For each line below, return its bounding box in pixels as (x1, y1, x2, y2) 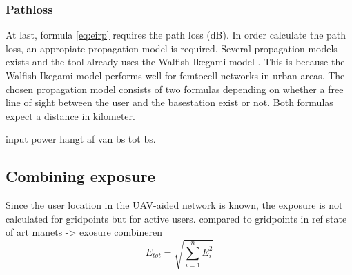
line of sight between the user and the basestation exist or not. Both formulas (6, 95, 333, 110)
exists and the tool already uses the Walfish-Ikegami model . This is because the (6, 54, 345, 69)
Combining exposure (6, 165, 155, 187)
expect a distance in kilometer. (6, 108, 135, 123)
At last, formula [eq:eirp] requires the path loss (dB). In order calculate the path (6, 28, 346, 42)
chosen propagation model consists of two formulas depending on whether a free (6, 81, 344, 96)
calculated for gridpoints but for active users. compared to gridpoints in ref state (6, 211, 347, 225)
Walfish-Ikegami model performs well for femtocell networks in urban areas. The (6, 68, 345, 82)
